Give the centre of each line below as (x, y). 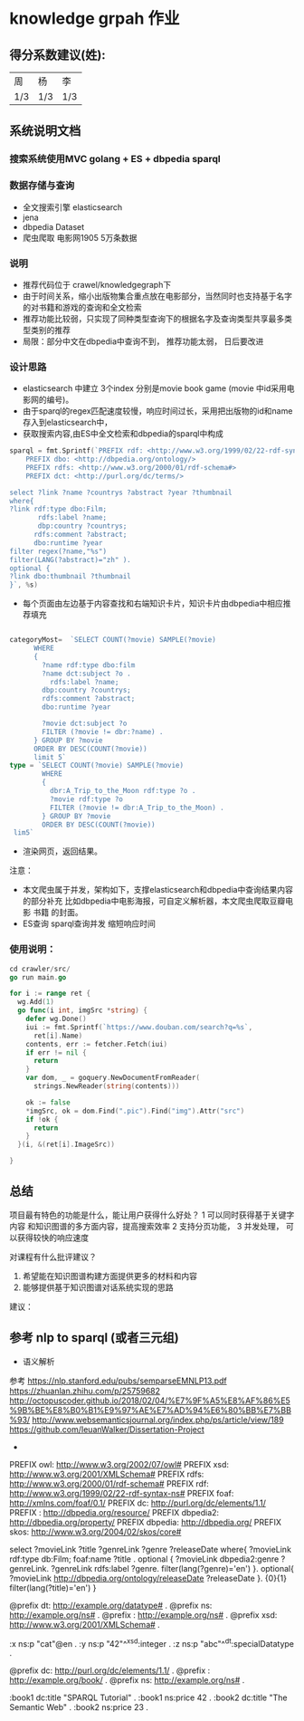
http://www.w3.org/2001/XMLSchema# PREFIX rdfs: (107, 1474)
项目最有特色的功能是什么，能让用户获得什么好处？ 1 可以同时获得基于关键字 (152, 1215)
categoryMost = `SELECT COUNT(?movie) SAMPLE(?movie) (113, 640)
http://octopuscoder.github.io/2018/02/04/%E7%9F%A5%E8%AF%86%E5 (150, 1401)
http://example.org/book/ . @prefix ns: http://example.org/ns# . (127, 1680)
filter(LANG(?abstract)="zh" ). (70, 559)
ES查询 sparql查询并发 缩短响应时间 (89, 923)
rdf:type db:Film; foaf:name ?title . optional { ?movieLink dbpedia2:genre (144, 1559)
